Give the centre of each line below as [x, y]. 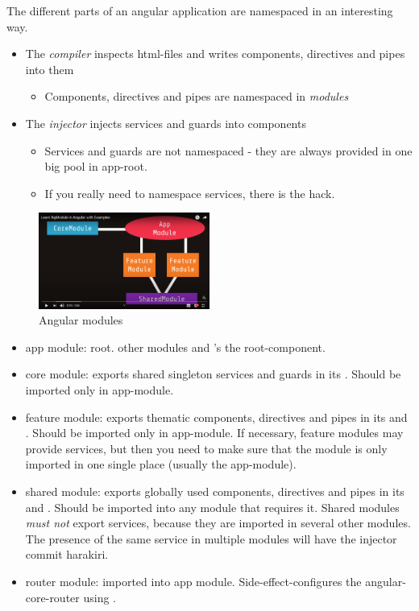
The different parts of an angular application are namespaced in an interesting [200, 10]
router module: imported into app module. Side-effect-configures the [193, 582]
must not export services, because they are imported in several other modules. [218, 523]
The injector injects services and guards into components [166, 123]
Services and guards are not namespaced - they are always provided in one [228, 150]
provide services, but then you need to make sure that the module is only [206, 448]
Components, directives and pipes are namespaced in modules [197, 96]
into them [50, 69]
